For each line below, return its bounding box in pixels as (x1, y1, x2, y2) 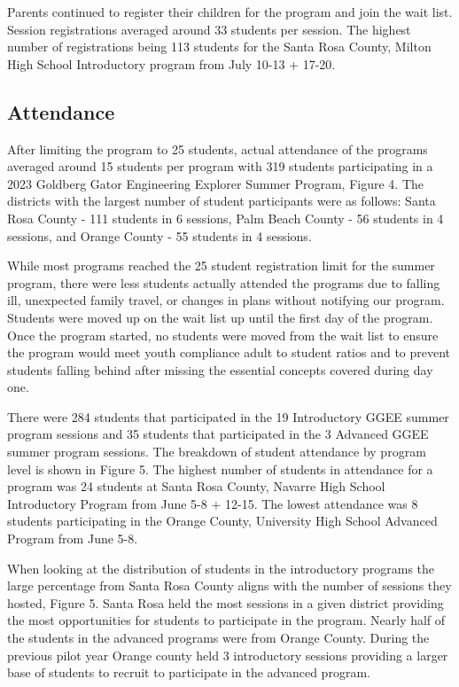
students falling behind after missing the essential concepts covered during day (7, 360, 433, 379)
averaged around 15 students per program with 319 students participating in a (7, 157, 433, 176)
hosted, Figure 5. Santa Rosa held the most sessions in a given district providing (7, 593, 444, 612)
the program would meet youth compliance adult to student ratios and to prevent (7, 343, 451, 362)
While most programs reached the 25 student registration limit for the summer (7, 256, 435, 275)
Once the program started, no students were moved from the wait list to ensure (7, 325, 439, 344)
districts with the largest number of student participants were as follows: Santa (7, 191, 436, 210)
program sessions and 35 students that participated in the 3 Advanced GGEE (7, 425, 429, 443)
